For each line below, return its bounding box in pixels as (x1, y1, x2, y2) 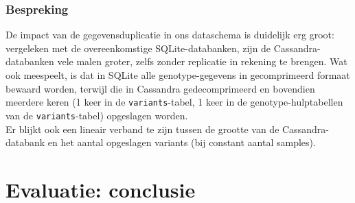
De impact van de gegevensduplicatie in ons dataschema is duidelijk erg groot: (5, 27, 334, 42)
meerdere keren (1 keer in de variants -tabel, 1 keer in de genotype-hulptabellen (5, 95, 343, 109)
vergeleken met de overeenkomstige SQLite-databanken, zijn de (5, 40, 271, 55)
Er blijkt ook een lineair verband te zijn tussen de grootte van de (5, 121, 279, 136)
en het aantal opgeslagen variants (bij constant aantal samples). (47, 135, 316, 150)
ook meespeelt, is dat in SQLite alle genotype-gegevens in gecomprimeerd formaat (5, 68, 350, 82)
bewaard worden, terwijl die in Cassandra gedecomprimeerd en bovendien (5, 81, 315, 95)
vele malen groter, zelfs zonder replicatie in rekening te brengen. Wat (57, 54, 347, 69)
